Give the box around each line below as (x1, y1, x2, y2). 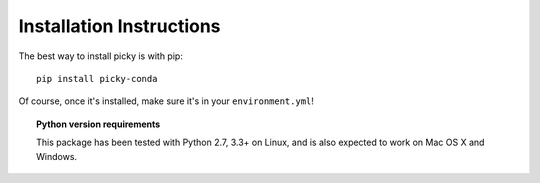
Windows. (36, 150, 78, 162)
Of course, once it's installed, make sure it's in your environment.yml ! (18, 95, 315, 107)
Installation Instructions (18, 15, 221, 37)
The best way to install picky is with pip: (18, 50, 184, 62)
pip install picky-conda (36, 73, 158, 84)
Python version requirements (36, 118, 161, 130)
